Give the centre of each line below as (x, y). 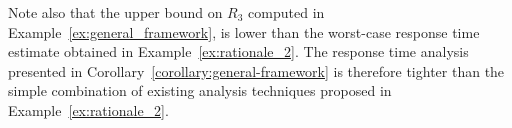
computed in (286, 12)
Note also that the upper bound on (115, 12)
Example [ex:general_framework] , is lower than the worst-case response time (244, 31)
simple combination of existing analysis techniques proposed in (200, 90)
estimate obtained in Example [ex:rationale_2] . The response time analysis (238, 51)
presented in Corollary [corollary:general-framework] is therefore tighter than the (256, 70)
